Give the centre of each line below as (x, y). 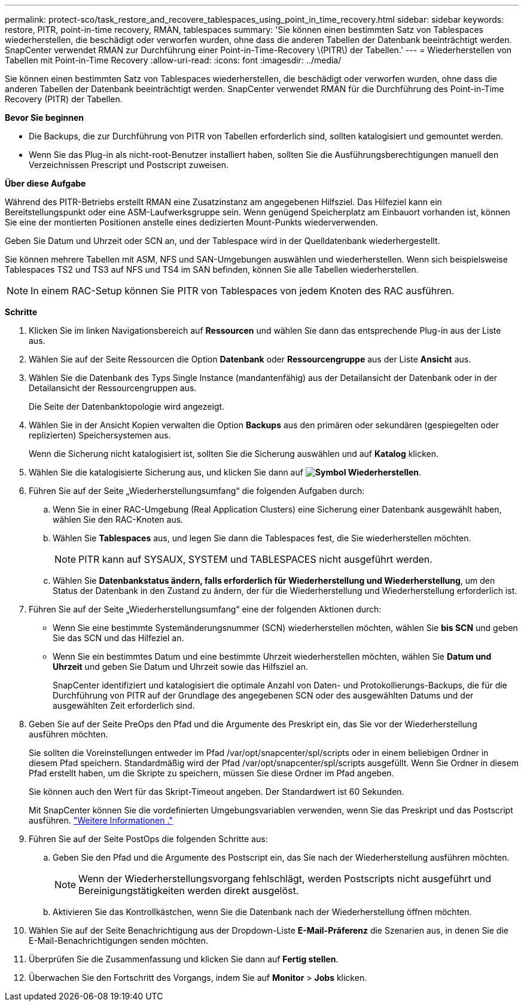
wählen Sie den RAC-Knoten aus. (118, 519)
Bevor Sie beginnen (45, 118)
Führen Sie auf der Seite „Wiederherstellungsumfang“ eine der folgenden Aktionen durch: (205, 609)
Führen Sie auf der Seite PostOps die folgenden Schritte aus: (148, 839)
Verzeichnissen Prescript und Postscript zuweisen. (129, 165)
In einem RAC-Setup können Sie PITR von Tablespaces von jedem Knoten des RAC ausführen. (243, 291)
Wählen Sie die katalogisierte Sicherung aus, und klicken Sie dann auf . (225, 472)
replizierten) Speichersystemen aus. (100, 435)
